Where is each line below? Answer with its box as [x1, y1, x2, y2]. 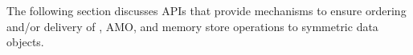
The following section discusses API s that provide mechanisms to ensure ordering [6, 2, 407, 18]
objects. [6, 33, 44, 50]
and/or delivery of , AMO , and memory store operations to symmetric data [6, 18, 378, 34]
